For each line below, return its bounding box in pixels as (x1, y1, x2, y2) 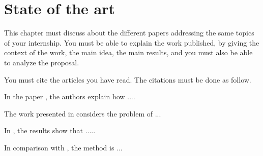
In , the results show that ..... (4, 125, 96, 136)
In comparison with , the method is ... (4, 142, 123, 152)
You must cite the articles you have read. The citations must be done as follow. (4, 74, 251, 85)
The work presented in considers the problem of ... (4, 108, 161, 119)
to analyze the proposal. (4, 57, 79, 67)
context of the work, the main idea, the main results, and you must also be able (4, 47, 253, 58)
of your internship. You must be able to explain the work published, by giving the (4, 37, 259, 48)
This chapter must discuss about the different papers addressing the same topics (4, 27, 254, 38)
